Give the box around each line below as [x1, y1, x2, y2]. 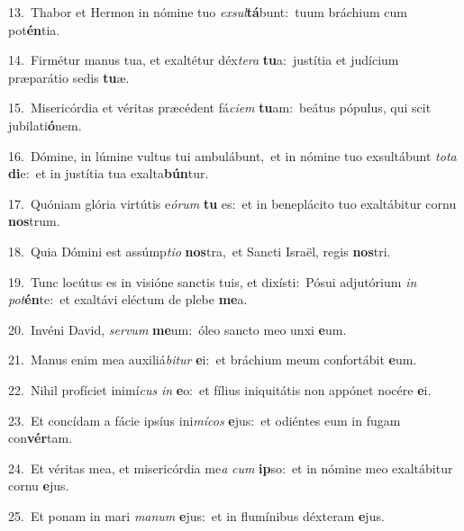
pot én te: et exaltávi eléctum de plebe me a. [8, 290, 248, 309]
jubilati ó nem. [8, 115, 82, 134]
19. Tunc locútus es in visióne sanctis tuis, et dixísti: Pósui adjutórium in [8, 272, 417, 291]
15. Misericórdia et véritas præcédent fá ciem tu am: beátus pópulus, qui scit [8, 98, 432, 117]
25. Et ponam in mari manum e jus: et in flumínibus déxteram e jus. [8, 506, 385, 525]
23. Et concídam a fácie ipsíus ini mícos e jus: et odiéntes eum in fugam [8, 410, 401, 429]
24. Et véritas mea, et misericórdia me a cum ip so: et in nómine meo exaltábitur [8, 458, 453, 477]
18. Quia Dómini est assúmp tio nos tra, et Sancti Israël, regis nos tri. [8, 241, 391, 260]
